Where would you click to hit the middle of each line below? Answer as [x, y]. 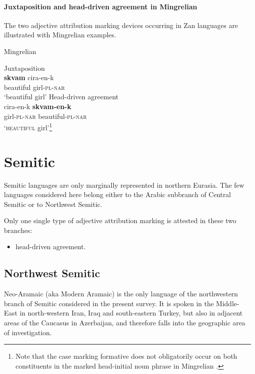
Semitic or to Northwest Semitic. [53, 204]
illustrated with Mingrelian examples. [60, 35]
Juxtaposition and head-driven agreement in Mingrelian [101, 6]
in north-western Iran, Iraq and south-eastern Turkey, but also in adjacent [131, 313]
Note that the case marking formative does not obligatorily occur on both [126, 356]
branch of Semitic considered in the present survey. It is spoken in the [109, 303]
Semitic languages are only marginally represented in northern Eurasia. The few [124, 185]
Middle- [228, 303]
